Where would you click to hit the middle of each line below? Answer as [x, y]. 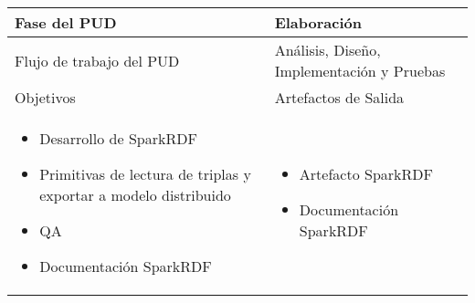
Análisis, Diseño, [327, 50]
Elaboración [318, 22]
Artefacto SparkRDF [366, 174]
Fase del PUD [66, 22]
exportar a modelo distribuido [135, 195]
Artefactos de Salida [339, 97]
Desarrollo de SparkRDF [118, 138]
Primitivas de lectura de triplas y [145, 174]
